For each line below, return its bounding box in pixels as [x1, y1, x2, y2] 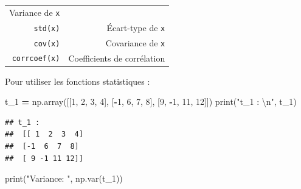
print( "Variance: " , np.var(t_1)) [5, 172, 123, 185]
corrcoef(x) [12, 54, 60, 63]
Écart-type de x [106, 21, 165, 34]
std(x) [33, 24, 60, 33]
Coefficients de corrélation [68, 51, 165, 64]
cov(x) [33, 39, 60, 48]
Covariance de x [105, 36, 165, 49]
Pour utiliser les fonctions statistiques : [5, 74, 150, 87]
